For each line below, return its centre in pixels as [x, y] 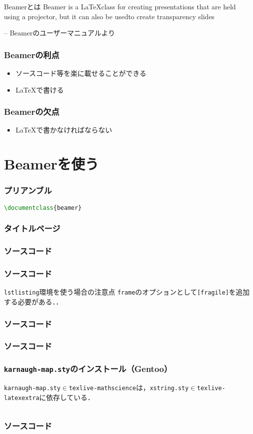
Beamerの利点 [32, 54]
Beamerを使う [52, 164]
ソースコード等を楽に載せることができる [81, 73]
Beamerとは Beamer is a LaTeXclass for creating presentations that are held [120, 6]
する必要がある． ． [33, 302]
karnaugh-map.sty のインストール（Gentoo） [88, 369]
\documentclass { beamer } [43, 208]
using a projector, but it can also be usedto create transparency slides [109, 16]
